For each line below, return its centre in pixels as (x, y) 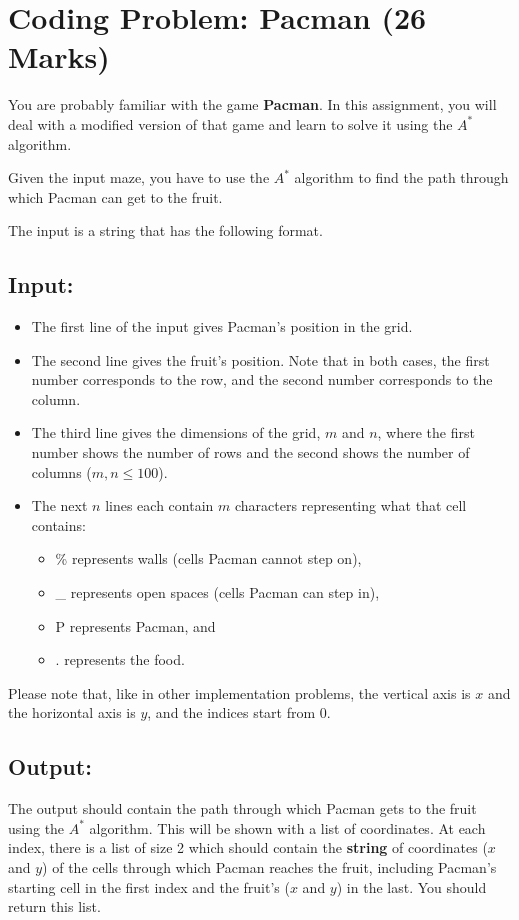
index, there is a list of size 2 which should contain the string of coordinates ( (248, 847)
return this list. (54, 906)
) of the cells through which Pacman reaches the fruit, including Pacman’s (269, 866)
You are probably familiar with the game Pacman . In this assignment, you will (252, 104)
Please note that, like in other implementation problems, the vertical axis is (239, 692)
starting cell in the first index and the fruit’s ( (149, 886)
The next (59, 505)
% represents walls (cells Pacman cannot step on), (208, 558)
